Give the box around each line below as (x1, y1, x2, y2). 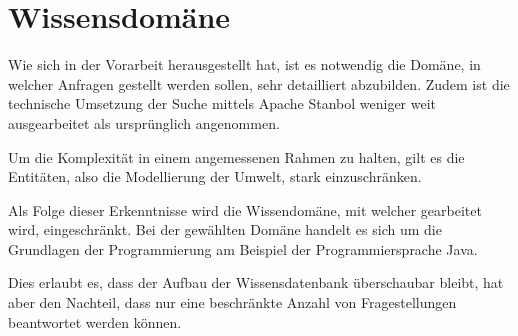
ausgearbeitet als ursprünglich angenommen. (8, 112, 280, 133)
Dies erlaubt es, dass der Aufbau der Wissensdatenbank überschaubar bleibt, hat (8, 272, 504, 293)
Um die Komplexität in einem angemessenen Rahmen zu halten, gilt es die (8, 146, 465, 167)
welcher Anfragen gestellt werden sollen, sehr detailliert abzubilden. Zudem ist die (8, 73, 510, 94)
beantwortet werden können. (8, 311, 182, 332)
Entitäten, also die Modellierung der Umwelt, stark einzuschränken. (8, 166, 422, 187)
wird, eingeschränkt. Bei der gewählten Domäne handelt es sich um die (8, 219, 442, 240)
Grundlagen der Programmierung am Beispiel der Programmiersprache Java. (8, 238, 478, 259)
